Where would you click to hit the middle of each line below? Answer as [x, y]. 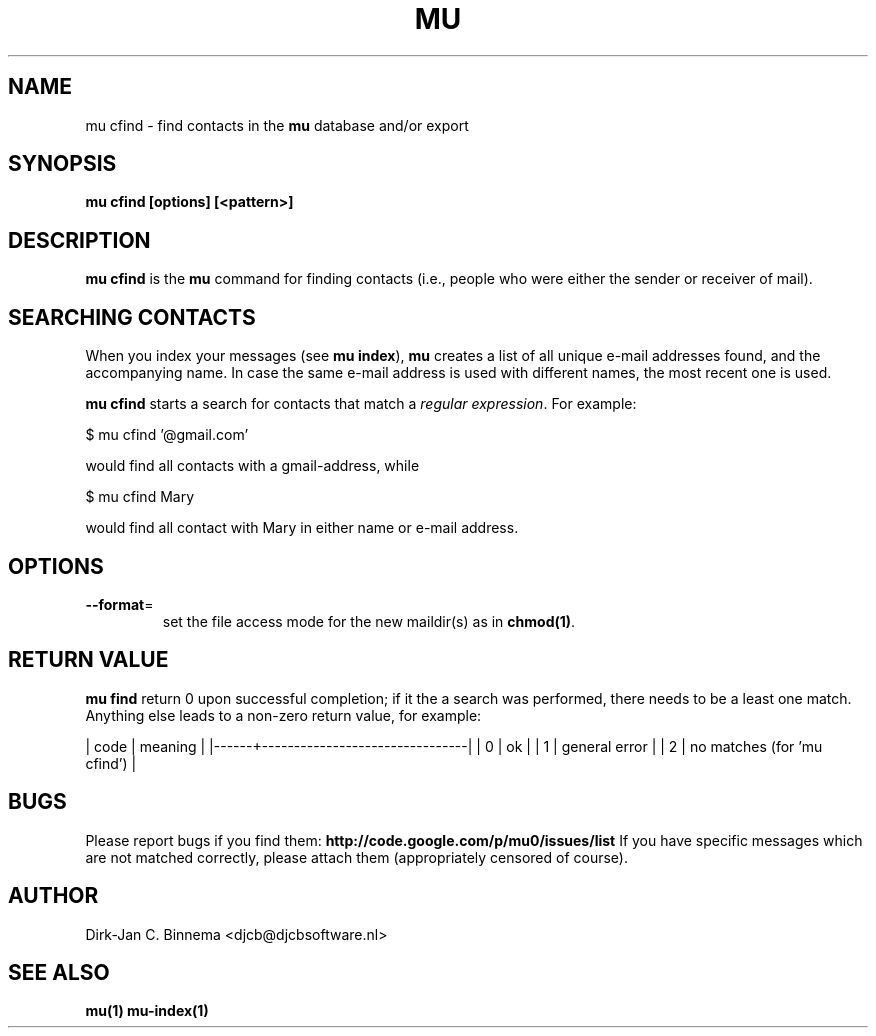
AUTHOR [53, 896]
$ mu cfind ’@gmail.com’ [167, 435]
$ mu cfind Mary [140, 497]
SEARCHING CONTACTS [132, 317]
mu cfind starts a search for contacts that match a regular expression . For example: [361, 404]
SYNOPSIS [62, 164]
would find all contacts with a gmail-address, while [252, 466]
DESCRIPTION [79, 240]
